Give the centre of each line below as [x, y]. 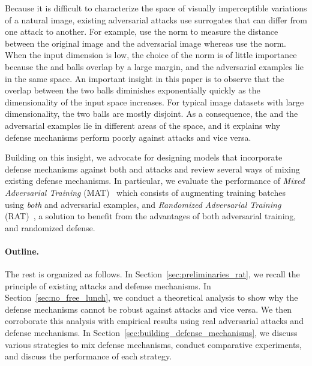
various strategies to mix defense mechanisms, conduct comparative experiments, [153, 344]
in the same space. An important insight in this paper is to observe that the [145, 78]
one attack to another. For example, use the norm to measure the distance [142, 31]
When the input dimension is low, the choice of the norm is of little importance [151, 55]
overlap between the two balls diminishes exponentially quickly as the [133, 90]
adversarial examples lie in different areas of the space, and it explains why [143, 125]
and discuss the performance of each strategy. [88, 356]
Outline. [22, 251]
